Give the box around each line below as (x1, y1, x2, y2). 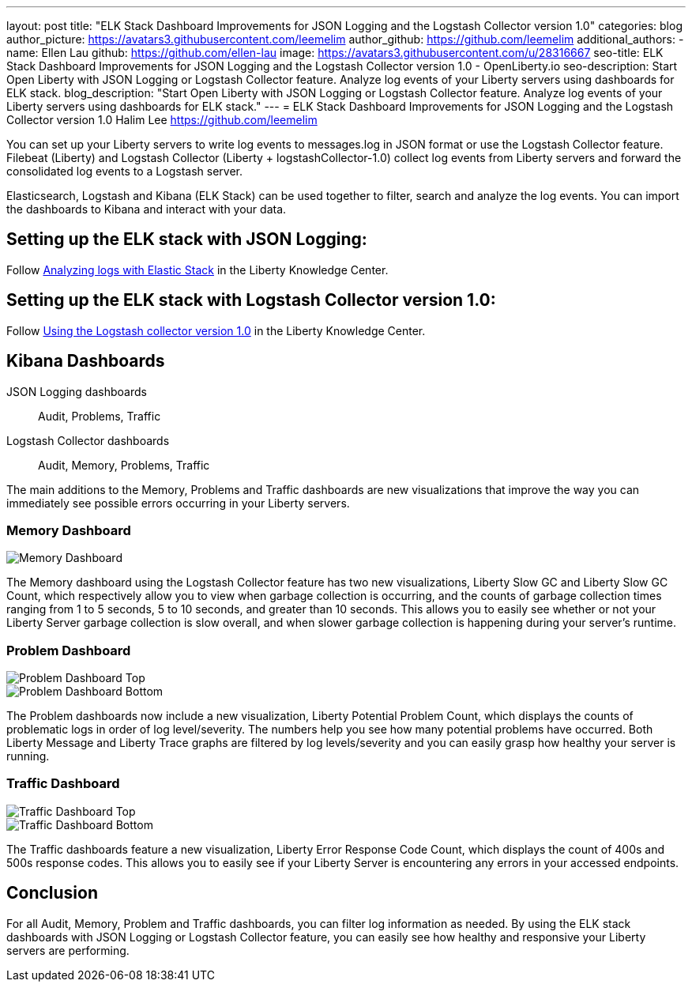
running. (6, 749, 50, 764)
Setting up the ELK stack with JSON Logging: (6, 229, 367, 250)
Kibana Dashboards (6, 351, 165, 371)
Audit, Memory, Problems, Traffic (38, 458, 210, 472)
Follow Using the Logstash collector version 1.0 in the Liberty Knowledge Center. (6, 323, 426, 338)
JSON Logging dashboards (6, 384, 147, 398)
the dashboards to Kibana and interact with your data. (6, 202, 287, 216)
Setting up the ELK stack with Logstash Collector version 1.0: (6, 290, 496, 311)
